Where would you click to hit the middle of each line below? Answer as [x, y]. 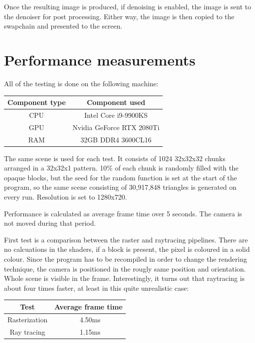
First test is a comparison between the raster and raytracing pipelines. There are [126, 239]
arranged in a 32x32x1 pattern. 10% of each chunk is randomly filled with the [121, 168]
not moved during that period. [50, 223]
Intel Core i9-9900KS [116, 115]
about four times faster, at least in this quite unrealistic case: [96, 288]
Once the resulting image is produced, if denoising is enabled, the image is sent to [128, 6]
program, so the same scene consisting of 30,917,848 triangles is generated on [120, 187]
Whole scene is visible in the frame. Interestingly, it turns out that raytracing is [124, 278]
